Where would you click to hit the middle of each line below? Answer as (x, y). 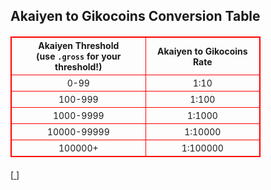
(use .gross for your (79, 56)
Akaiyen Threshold (79, 46)
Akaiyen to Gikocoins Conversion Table (135, 16)
